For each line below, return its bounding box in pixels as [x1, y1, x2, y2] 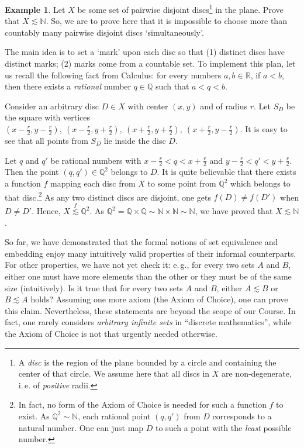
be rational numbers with [50, 154, 141, 166]
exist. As [18, 409, 50, 422]
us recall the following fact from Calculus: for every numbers [5, 68, 222, 81]
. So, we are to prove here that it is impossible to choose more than [46, 15, 287, 27]
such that [156, 80, 189, 92]
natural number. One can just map [18, 421, 144, 433]
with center [127, 99, 168, 112]
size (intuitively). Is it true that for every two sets [5, 281, 183, 294]
